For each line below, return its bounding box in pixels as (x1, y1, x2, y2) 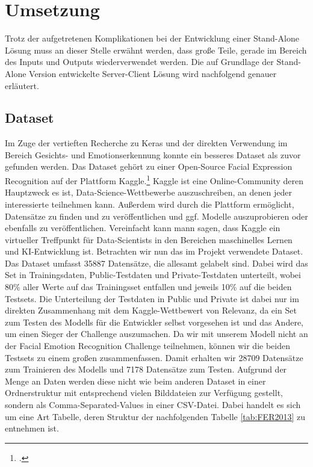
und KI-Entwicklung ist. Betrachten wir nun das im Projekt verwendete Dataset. (5, 245, 303, 258)
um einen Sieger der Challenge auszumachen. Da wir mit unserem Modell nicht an (5, 327, 308, 340)
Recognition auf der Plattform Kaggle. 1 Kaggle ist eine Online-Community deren (5, 173, 304, 187)
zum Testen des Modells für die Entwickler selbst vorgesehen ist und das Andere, (5, 315, 303, 328)
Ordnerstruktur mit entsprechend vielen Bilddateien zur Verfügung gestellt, (5, 386, 283, 399)
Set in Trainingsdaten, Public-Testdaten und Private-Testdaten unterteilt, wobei (5, 268, 301, 281)
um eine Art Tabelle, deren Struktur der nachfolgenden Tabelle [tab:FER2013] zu (5, 410, 306, 422)
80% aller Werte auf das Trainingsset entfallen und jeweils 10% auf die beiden (5, 280, 292, 293)
